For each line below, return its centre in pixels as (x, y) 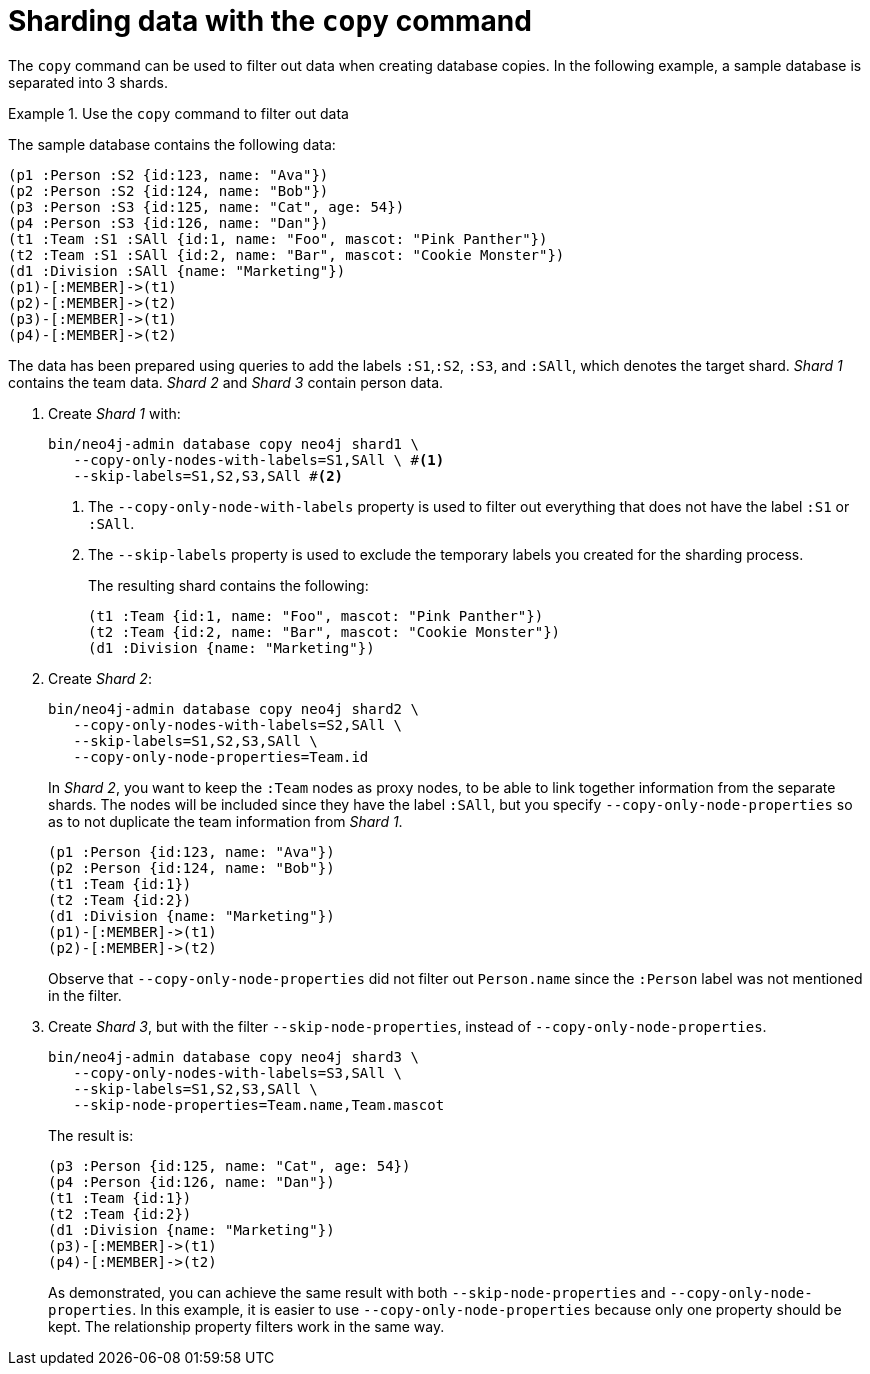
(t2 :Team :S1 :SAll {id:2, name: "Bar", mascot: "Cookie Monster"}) (286, 254)
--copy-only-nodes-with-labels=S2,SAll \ (238, 724)
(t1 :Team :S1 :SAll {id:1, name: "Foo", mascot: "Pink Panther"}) (278, 238)
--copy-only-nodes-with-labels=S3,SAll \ (238, 1072)
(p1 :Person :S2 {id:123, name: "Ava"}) (168, 174)
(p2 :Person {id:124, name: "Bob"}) (191, 867)
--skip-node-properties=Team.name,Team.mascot (259, 1104)
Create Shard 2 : (100, 678)
